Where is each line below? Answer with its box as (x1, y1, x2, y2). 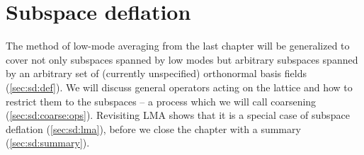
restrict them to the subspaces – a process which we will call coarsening (6, 93, 317, 108)
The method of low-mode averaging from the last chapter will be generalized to (6, 38, 350, 53)
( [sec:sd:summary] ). (6, 135, 90, 150)
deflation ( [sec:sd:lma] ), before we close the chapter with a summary (6, 121, 301, 136)
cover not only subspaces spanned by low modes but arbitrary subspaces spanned (6, 52, 358, 67)
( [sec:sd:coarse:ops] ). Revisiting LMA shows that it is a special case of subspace (6, 108, 350, 122)
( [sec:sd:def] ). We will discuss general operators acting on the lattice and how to (6, 79, 353, 94)
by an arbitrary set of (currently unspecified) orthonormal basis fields (6, 66, 307, 81)
